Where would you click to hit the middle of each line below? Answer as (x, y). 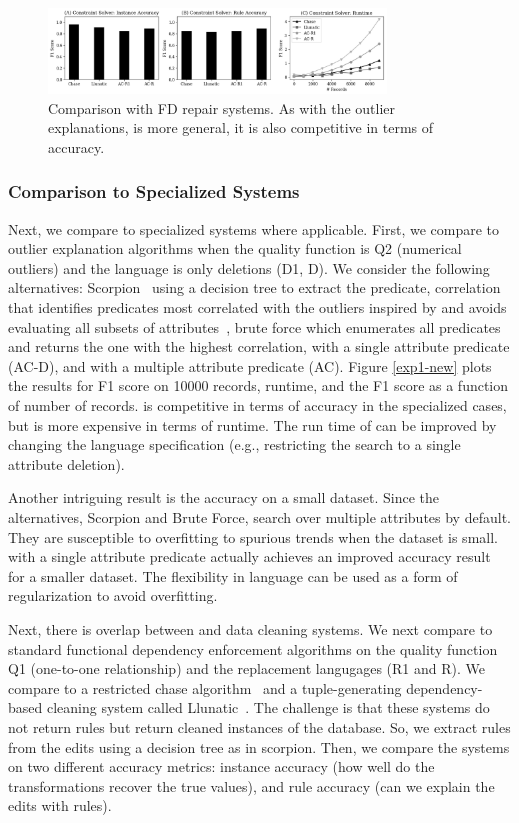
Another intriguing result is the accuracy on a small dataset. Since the (223, 497)
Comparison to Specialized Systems (154, 191)
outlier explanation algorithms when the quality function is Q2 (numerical (235, 248)
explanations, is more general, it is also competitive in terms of (241, 127)
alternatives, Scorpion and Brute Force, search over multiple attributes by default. (259, 517)
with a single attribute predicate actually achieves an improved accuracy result (249, 556)
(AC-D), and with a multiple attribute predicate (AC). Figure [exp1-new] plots (250, 365)
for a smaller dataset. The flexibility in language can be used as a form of (233, 575)
